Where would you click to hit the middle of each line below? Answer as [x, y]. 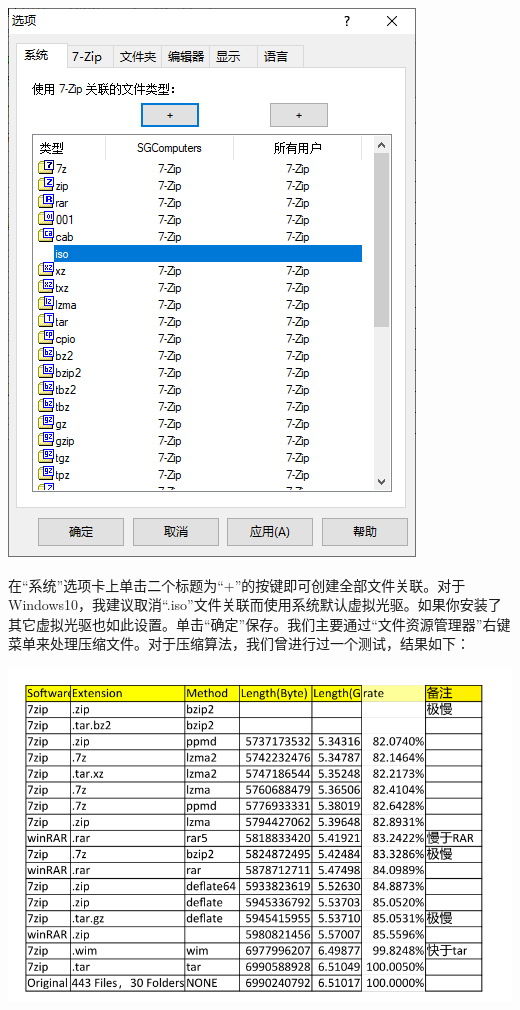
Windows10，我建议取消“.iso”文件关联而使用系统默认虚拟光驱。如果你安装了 [255, 604]
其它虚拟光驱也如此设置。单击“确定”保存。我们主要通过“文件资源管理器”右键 [259, 623]
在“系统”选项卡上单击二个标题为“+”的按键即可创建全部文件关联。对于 [237, 584]
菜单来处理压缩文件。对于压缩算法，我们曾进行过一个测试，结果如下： [239, 643]
